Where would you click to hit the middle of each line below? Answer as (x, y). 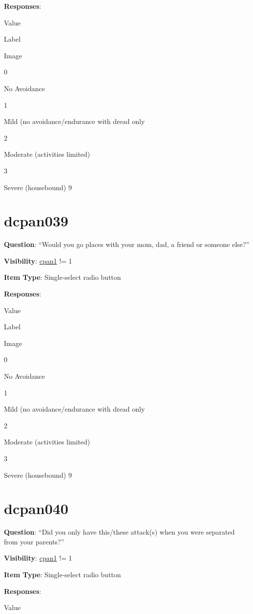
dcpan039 (36, 221)
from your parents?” (34, 541)
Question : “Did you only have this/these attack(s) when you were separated (119, 532)
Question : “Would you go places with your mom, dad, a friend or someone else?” (127, 244)
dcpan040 (36, 508)
